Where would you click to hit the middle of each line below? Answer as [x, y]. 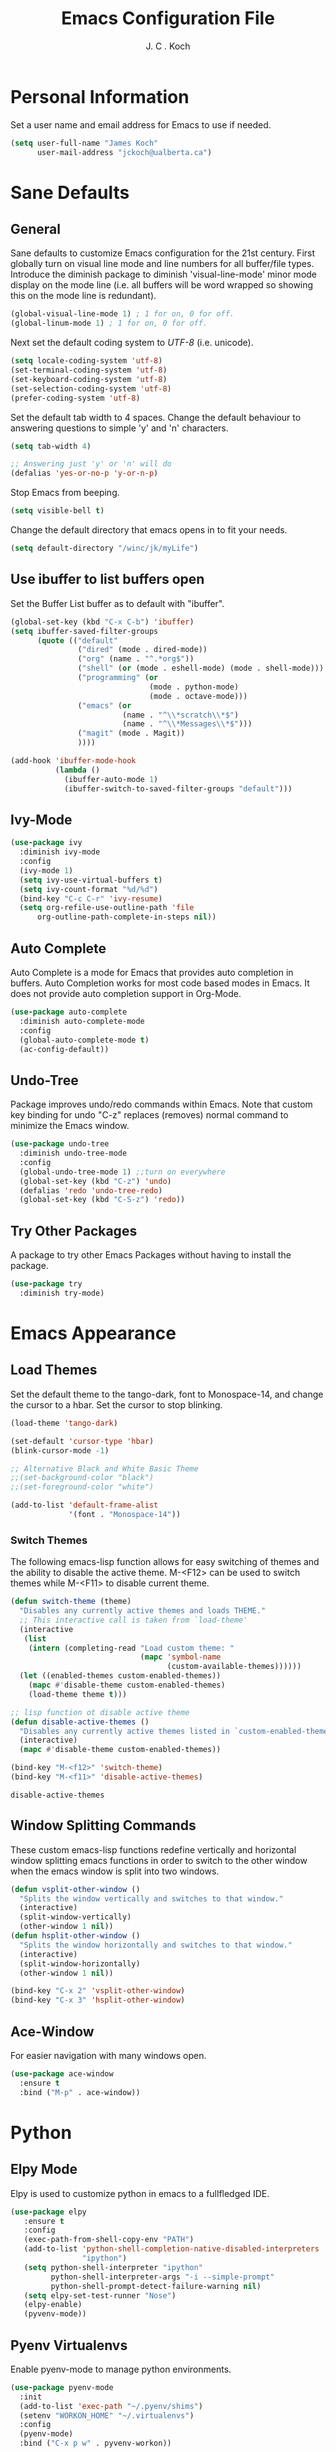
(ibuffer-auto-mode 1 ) [111, 779]
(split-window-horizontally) [80, 1963]
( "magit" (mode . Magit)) [131, 733]
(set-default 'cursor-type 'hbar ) [82, 1441]
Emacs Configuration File [168, 18]
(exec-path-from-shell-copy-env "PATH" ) [109, 2240]
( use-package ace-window [62, 2074]
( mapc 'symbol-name [180, 1657]
